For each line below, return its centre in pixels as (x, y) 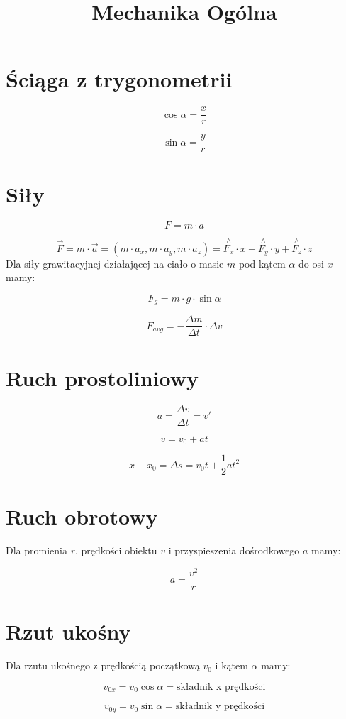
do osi (311, 263)
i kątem (231, 665)
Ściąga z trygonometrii (119, 79)
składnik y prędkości (220, 707)
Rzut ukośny (68, 631)
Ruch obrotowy (82, 516)
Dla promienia (37, 550)
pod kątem (262, 263)
